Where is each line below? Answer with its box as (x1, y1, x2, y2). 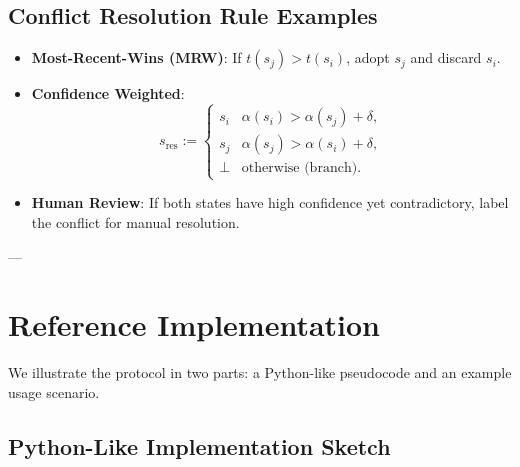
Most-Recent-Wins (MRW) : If (31, 47, 242, 68)
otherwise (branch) (241, 161, 358, 176)
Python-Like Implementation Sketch (8, 430, 391, 461)
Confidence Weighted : (31, 83, 185, 104)
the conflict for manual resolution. (31, 211, 240, 232)
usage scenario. (8, 381, 100, 402)
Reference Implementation (8, 304, 381, 345)
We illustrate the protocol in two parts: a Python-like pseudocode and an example (8, 362, 512, 383)
